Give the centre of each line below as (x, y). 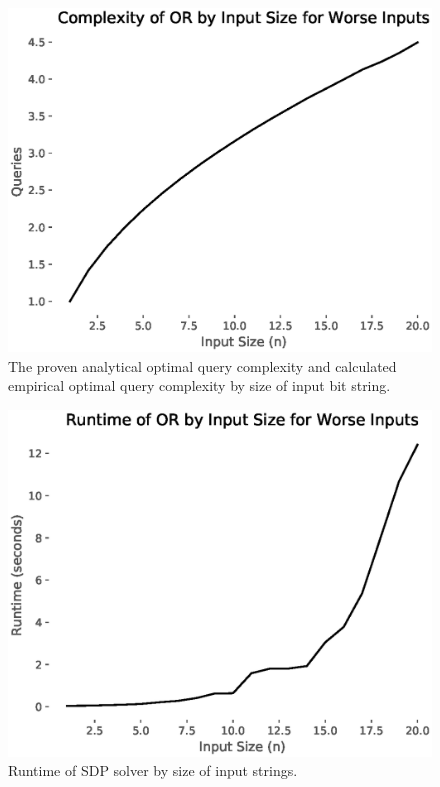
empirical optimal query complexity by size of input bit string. (199, 385)
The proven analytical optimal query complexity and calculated (202, 365)
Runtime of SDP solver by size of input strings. (153, 770)
